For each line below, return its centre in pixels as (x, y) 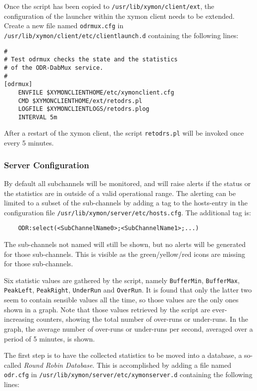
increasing (19, 319)
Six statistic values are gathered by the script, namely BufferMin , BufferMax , (122, 280)
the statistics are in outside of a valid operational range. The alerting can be (120, 193)
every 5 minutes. (29, 143)
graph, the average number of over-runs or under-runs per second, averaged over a (128, 328)
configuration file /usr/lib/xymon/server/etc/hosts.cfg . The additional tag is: (128, 212)
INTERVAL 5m (38, 117)
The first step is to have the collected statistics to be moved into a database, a (123, 355)
